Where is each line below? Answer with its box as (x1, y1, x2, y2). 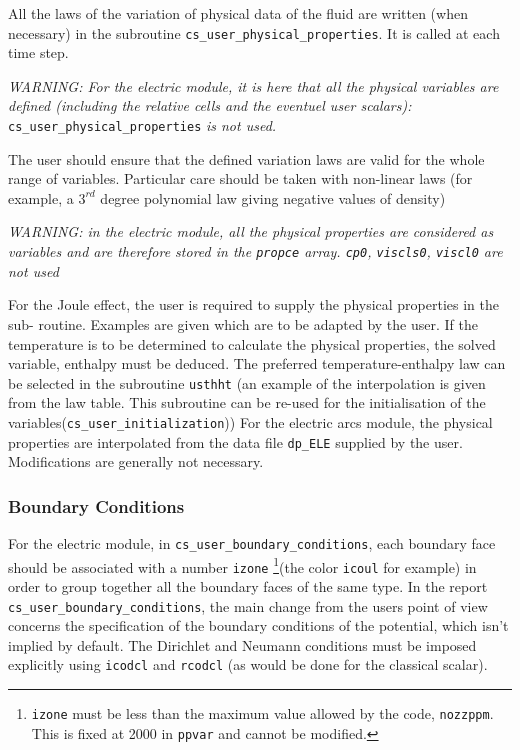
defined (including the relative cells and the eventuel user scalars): (8, 95, 412, 116)
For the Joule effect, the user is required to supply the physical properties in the (8, 294, 500, 315)
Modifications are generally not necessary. (8, 451, 264, 472)
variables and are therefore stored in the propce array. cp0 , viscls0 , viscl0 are (8, 241, 503, 262)
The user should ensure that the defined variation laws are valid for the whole (8, 148, 485, 169)
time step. (8, 42, 69, 63)
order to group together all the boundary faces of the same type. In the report (8, 576, 488, 597)
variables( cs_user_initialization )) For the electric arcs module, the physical (8, 411, 493, 432)
